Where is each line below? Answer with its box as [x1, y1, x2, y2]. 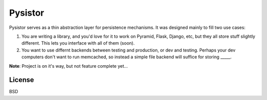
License [9, 76, 34, 84]
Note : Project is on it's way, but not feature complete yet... [9, 63, 128, 69]
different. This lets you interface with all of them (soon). [21, 40, 135, 46]
